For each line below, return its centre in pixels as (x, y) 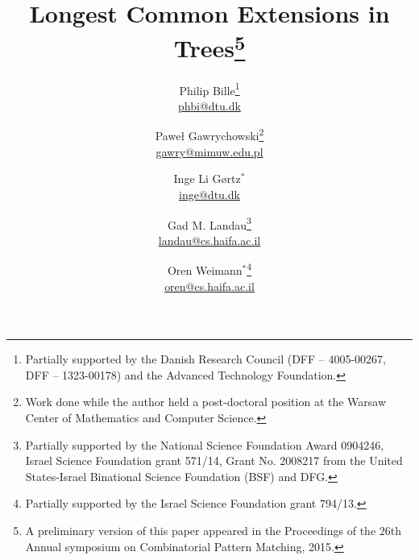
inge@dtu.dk (209, 194)
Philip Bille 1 (209, 89)
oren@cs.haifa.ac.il (209, 286)
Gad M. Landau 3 (209, 223)
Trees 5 (209, 46)
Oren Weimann (205, 270)
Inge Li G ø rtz (207, 178)
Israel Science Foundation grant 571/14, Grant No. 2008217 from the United (214, 460)
